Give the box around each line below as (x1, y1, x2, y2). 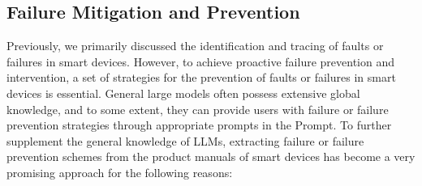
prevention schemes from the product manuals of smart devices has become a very (6, 148, 416, 165)
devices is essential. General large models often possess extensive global (6, 84, 360, 101)
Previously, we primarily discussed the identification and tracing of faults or (6, 37, 384, 54)
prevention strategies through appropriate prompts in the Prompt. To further (6, 116, 392, 133)
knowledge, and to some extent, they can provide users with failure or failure (6, 100, 389, 117)
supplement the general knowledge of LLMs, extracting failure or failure (6, 132, 364, 149)
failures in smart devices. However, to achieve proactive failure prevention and (6, 53, 395, 70)
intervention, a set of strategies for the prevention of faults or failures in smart (6, 69, 396, 86)
